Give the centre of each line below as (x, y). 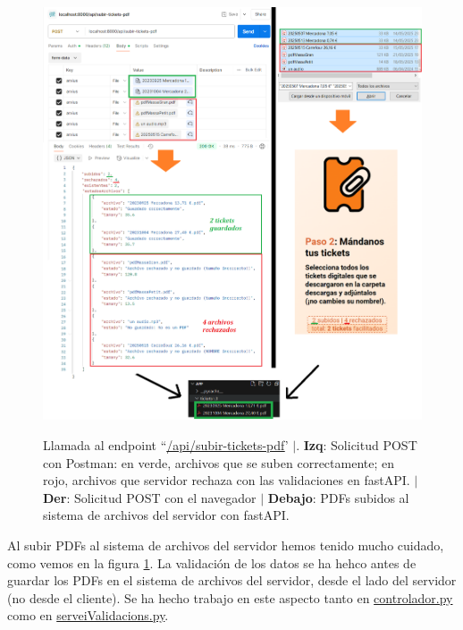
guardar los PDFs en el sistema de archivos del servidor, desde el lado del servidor (232, 580)
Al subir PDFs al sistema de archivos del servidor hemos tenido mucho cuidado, (226, 545)
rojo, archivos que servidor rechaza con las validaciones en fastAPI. (227, 480)
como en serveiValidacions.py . (88, 615)
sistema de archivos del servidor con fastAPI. (166, 515)
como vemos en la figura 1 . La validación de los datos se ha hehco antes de (212, 562)
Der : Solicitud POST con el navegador (150, 497)
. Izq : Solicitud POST (357, 444)
